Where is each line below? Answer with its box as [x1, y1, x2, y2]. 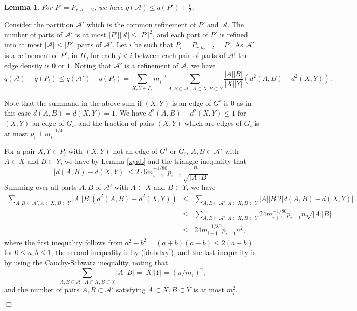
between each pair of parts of [134, 49, 226, 60]
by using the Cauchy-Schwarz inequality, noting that [4, 257, 168, 268]
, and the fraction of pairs [74, 117, 154, 128]
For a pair [4, 146, 35, 156]
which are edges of [184, 117, 242, 128]
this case [4, 107, 31, 118]
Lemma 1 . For [4, 2, 52, 12]
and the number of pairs [4, 284, 79, 295]
